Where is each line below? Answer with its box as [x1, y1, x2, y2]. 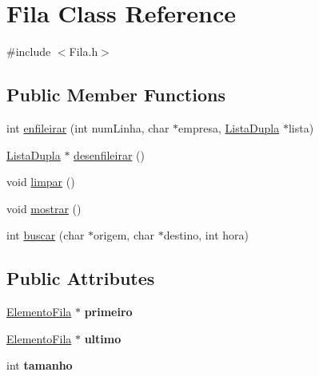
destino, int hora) [163, 227, 249, 243]
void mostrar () [6, 200, 82, 216]
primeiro [84, 303, 133, 320]
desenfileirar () [74, 146, 145, 163]
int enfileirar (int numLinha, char [6, 119, 169, 136]
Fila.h [69, 43, 98, 60]
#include [6, 43, 51, 60]
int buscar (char [6, 227, 85, 243]
